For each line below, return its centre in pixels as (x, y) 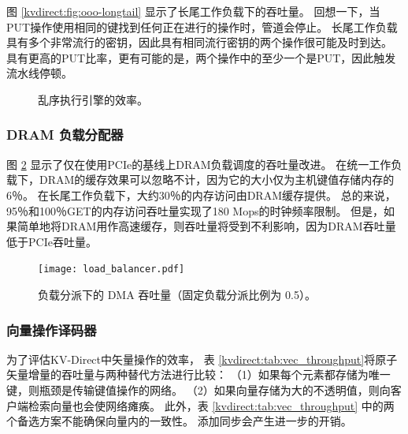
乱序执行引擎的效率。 (93, 99)
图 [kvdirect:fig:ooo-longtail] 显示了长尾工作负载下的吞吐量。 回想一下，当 (193, 11)
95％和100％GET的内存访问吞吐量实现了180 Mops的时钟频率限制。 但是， (195, 210)
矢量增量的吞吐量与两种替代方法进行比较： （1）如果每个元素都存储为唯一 (198, 374)
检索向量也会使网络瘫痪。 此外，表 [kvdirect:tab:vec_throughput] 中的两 (211, 405)
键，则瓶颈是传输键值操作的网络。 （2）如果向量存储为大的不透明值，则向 (198, 390)
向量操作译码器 (52, 329)
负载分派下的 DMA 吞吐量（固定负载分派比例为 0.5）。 (177, 294)
